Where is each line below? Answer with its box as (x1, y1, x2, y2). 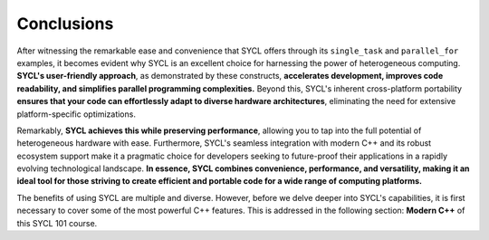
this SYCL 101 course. (16, 217, 98, 228)
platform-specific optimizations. (16, 109, 136, 120)
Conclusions (16, 14, 114, 34)
